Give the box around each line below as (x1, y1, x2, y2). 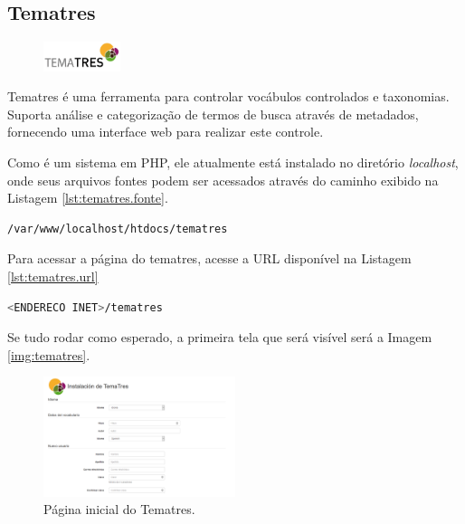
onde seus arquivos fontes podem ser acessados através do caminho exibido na (7, 170, 439, 189)
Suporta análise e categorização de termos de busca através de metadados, (7, 104, 419, 123)
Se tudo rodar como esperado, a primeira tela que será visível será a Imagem (7, 328, 432, 347)
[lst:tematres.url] (7, 266, 99, 285)
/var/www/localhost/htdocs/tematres (7, 222, 228, 235)
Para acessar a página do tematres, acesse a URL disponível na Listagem (7, 249, 412, 268)
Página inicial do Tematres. (43, 500, 195, 519)
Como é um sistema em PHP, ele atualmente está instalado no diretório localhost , (7, 152, 459, 171)
